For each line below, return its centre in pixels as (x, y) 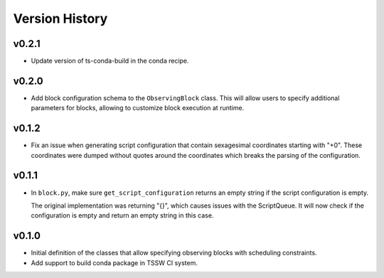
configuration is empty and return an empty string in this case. (122, 215)
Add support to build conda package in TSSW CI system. (114, 262)
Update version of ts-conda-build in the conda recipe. (110, 61)
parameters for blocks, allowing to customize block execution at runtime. (138, 108)
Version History (60, 18)
